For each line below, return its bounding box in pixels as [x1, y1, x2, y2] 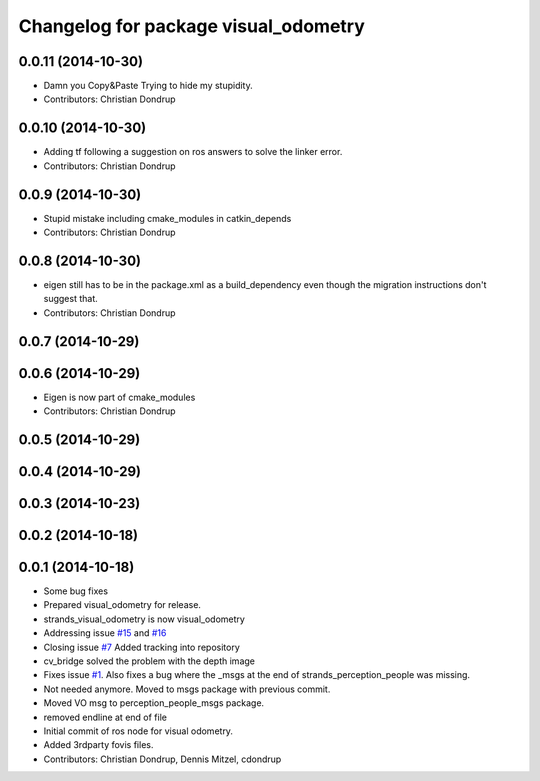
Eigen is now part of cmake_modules [43, 391, 196, 403]
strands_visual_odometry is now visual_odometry [43, 613, 245, 625]
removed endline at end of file [43, 711, 167, 723]
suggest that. [43, 293, 99, 305]
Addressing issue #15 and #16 [43, 627, 167, 639]
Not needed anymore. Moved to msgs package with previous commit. [43, 683, 331, 695]
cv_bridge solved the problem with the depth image [43, 655, 255, 667]
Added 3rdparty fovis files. [43, 739, 154, 751]
